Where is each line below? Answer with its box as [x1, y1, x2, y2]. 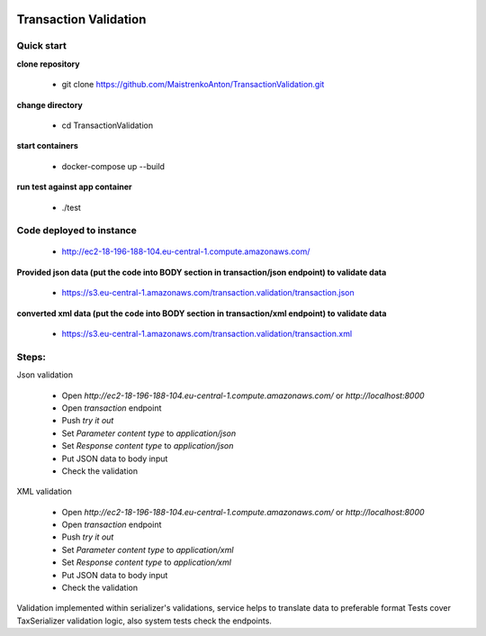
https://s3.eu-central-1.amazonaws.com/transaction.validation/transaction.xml [61, 329, 353, 340]
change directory [16, 99, 83, 110]
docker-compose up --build [61, 160, 166, 171]
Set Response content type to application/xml [61, 557, 231, 568]
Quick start [16, 40, 67, 52]
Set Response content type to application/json [61, 441, 234, 451]
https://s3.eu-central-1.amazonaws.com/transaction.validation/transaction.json [61, 287, 355, 298]
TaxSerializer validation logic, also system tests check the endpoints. [16, 615, 272, 626]
